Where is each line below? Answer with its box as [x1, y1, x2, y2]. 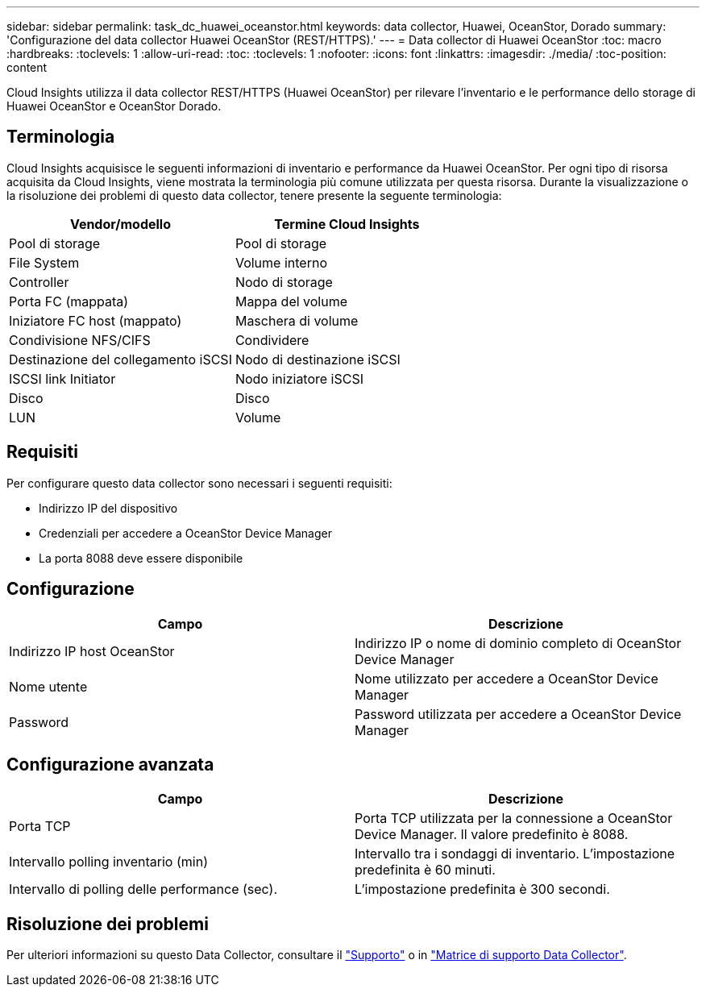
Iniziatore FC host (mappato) [9, 312, 182, 329]
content [6, 60, 48, 74]
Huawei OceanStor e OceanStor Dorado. [6, 99, 222, 113]
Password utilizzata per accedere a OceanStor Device [355, 705, 682, 722]
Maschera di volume [235, 312, 359, 329]
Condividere [235, 331, 309, 348]
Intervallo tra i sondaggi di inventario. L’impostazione [355, 846, 675, 862]
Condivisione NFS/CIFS [9, 331, 151, 348]
